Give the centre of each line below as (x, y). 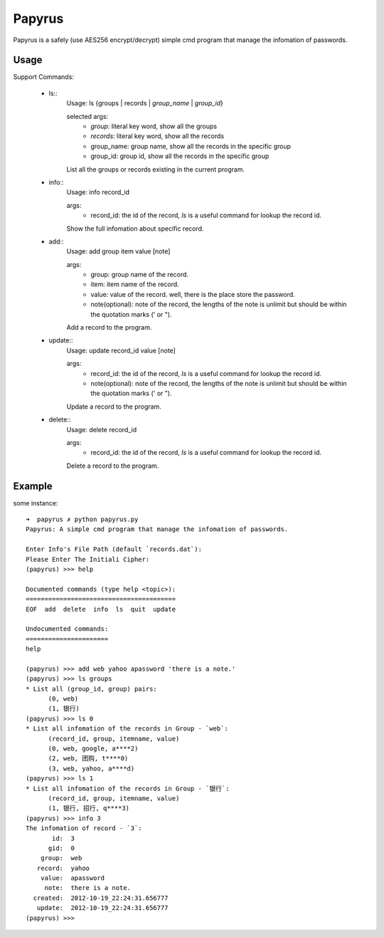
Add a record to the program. (109, 328)
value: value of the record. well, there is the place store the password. (193, 294)
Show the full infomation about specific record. (135, 229)
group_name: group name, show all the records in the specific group (191, 146)
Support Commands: (44, 77)
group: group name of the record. (139, 275)
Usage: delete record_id (102, 429)
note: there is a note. (88, 888)
